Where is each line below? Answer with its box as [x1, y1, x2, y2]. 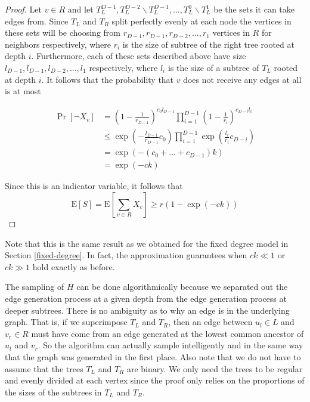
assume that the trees [5, 362, 83, 375]
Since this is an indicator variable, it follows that [5, 180, 183, 192]
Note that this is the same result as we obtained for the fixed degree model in [5, 237, 289, 249]
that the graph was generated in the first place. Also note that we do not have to [5, 350, 301, 363]
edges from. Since [5, 14, 69, 27]
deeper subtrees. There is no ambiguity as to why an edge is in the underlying [5, 304, 290, 316]
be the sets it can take [213, 3, 295, 15]
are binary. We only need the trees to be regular [126, 362, 303, 375]
